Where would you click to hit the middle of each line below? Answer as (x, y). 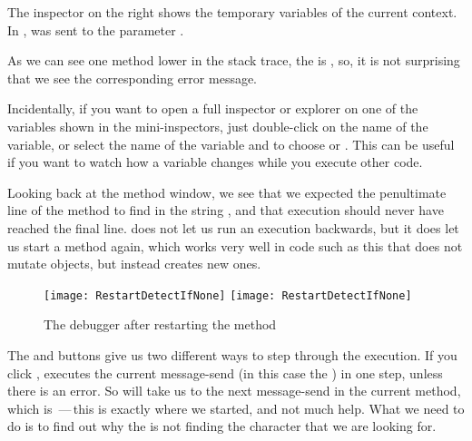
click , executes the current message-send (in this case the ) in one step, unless (225, 372)
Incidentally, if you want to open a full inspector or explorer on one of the (213, 108)
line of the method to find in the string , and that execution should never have (226, 210)
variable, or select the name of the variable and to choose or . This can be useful (231, 144)
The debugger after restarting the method (160, 324)
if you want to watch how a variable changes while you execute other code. (215, 162)
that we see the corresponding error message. (133, 78)
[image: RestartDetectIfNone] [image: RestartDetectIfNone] (228, 295)
